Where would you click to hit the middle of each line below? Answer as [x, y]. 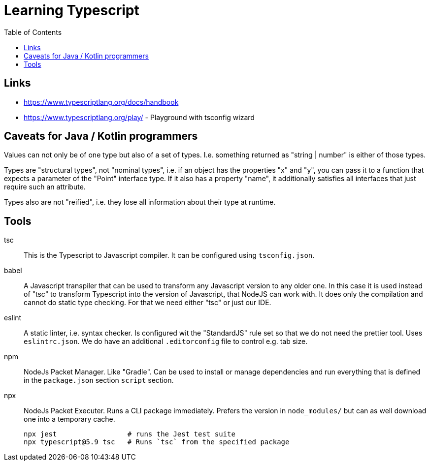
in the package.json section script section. [99, 380]
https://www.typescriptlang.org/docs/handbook [101, 102]
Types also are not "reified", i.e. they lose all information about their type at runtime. [140, 202]
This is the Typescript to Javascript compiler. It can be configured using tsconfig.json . [169, 255]
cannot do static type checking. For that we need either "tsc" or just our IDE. [148, 303]
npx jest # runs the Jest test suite [130, 434]
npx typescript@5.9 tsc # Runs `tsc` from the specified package [157, 442]
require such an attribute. [45, 187]
